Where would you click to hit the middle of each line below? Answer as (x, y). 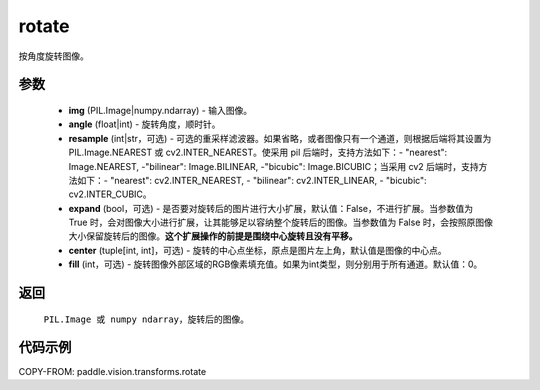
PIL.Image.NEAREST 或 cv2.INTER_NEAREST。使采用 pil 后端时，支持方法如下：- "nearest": (258, 152)
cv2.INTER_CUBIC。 (110, 194)
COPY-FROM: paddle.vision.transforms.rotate (112, 371)
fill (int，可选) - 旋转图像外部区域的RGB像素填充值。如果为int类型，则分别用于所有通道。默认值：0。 (275, 264)
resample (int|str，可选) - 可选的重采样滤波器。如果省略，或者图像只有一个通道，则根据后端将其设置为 (280, 138)
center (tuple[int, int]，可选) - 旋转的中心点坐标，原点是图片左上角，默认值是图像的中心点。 (257, 250)
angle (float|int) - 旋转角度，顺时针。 (144, 124)
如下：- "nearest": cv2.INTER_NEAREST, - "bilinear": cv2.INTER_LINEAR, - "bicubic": (251, 180)
